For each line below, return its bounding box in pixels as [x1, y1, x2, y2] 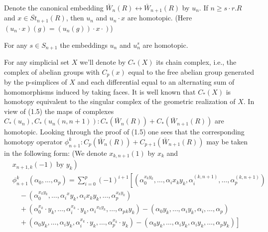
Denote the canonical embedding [4, 2, 104, 12]
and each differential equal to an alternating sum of [77, 77, 235, 87]
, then [66, 12, 84, 23]
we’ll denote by [79, 56, 126, 67]
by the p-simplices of [4, 77, 67, 87]
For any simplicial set [4, 56, 70, 67]
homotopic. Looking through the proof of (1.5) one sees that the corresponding [4, 126, 245, 137]
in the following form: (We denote [4, 147, 107, 158]
